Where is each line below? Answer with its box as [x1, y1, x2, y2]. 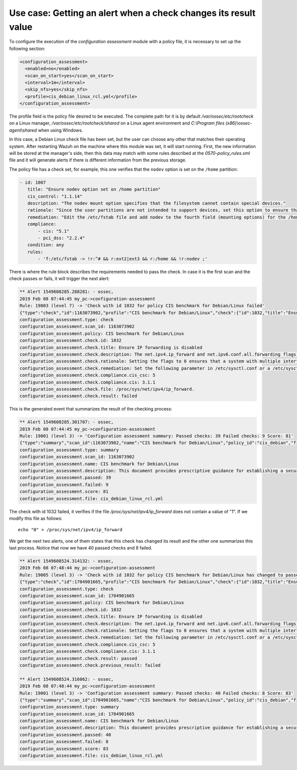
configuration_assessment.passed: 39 [19, 475, 111, 481]
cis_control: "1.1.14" [27, 194, 83, 199]
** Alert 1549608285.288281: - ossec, [19, 289, 114, 295]
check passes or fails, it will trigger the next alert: [9, 276, 110, 281]
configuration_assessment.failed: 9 [19, 482, 109, 488]
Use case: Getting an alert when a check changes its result [9, 7, 256, 18]
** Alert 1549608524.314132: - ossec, [19, 559, 114, 564]
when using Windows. [38, 127, 83, 133]
